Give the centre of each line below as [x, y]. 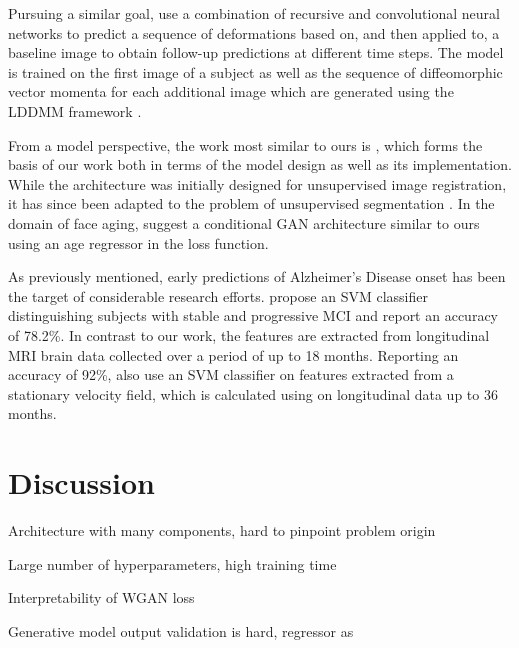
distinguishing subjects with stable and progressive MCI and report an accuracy [253, 315]
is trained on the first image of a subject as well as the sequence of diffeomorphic [255, 71]
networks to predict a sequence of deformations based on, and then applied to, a [254, 32]
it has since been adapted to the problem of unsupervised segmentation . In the [251, 203]
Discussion [81, 482]
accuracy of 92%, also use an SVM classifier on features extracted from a [231, 374]
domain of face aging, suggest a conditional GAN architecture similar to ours [244, 222]
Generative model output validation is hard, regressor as [181, 630]
